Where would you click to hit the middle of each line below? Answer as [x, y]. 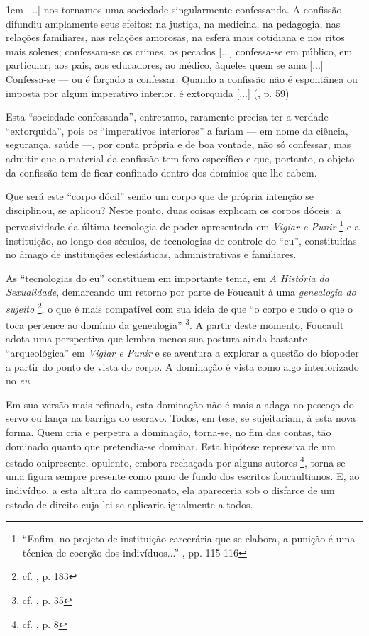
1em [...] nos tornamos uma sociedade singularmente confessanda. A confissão [174, 9]
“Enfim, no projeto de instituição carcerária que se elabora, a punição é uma [189, 539]
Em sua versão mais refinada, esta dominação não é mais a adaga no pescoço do [180, 404]
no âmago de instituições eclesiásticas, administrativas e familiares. [151, 254]
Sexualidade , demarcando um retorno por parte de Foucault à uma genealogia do [181, 292]
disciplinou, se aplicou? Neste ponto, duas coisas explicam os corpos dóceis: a [174, 210]
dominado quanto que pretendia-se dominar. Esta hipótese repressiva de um [171, 446]
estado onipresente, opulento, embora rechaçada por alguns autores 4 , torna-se [176, 461]
